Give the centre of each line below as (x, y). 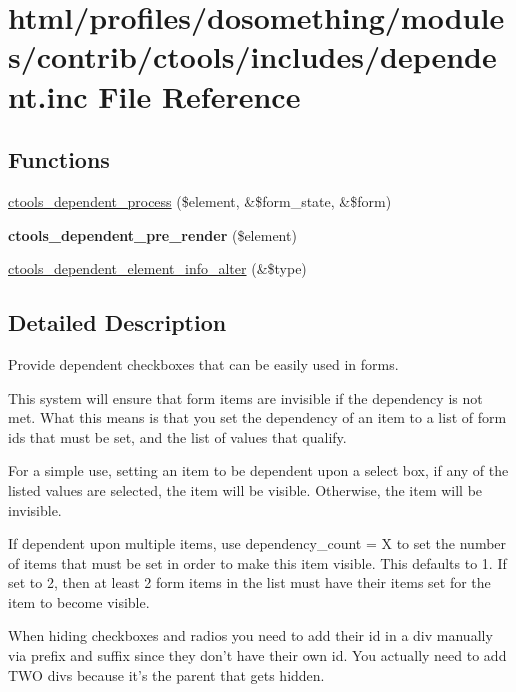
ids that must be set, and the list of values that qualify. (177, 436)
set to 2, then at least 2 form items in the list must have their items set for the (249, 582)
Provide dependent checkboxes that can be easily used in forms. (203, 363)
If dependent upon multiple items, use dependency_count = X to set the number (257, 543)
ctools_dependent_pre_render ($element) (152, 234)
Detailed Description (117, 322)
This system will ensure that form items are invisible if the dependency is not (245, 397)
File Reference (199, 95)
